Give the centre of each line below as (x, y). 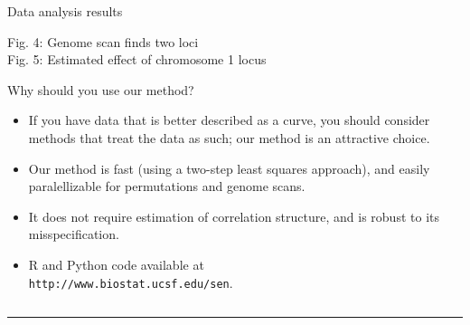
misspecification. (74, 234)
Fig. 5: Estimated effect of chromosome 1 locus (137, 59)
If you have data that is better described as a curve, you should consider (229, 120)
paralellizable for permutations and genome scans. (167, 186)
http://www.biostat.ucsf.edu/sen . (131, 282)
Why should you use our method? (101, 89)
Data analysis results (65, 11)
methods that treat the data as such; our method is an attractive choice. (229, 137)
